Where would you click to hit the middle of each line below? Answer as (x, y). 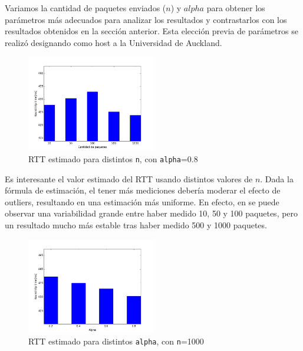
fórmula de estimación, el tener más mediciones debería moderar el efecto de (143, 190)
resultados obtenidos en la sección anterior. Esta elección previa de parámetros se (151, 31)
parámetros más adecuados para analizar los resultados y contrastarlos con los (146, 19)
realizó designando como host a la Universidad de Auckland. (113, 42)
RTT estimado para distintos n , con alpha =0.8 (113, 158)
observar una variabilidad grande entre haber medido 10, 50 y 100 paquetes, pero (151, 213)
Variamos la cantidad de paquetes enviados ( (85, 8)
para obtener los (236, 8)
